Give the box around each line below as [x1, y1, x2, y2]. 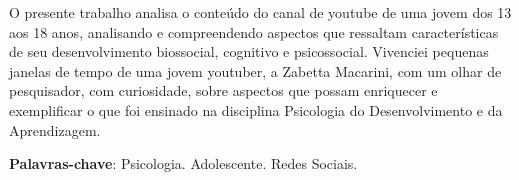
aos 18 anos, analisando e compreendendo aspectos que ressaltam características [9, 21, 499, 42]
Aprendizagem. [9, 119, 101, 140]
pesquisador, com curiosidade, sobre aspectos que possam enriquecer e [9, 80, 438, 101]
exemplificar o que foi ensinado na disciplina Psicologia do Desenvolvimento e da [9, 99, 503, 120]
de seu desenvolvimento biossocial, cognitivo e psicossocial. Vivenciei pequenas [9, 41, 489, 62]
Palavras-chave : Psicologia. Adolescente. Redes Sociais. [9, 153, 358, 174]
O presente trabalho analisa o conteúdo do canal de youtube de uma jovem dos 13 [9, 2, 512, 22]
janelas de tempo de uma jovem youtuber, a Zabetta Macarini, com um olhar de [9, 60, 502, 81]
